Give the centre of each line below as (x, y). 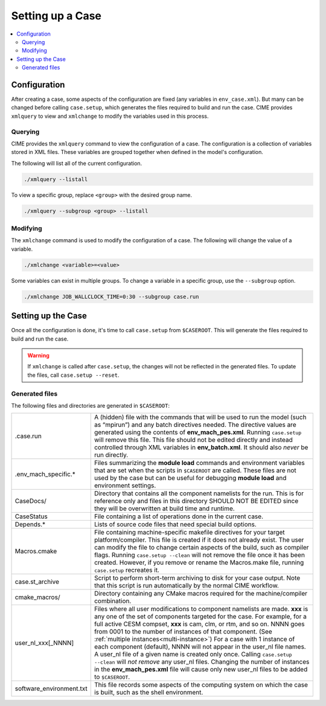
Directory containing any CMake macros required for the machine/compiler (201, 594)
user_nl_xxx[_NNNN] (44, 643)
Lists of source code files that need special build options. (175, 524)
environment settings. (125, 486)
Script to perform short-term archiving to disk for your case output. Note (197, 578)
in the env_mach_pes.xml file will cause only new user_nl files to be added (201, 669)
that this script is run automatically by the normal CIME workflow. (186, 586)
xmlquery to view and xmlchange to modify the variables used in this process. (110, 116)
